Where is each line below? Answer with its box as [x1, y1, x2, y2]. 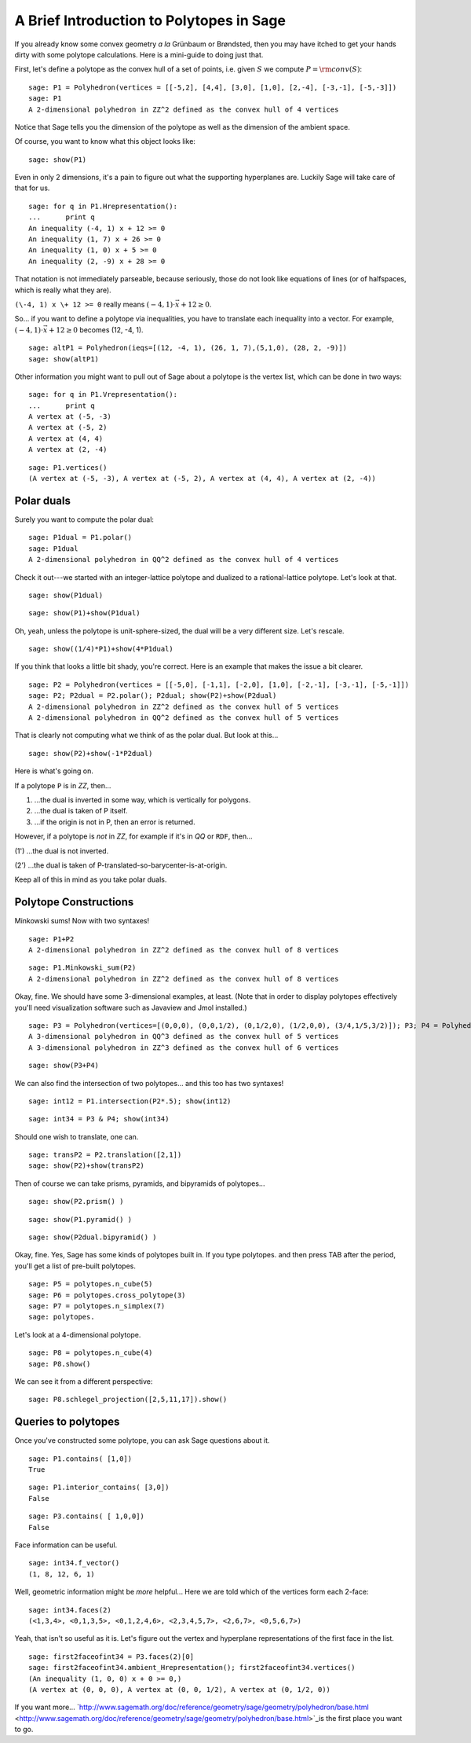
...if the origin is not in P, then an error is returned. [34, 817, 195, 827]
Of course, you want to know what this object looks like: [14, 137, 196, 146]
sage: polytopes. [28, 1312, 95, 1322]
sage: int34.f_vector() [28, 1558, 120, 1568]
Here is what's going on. [14, 766, 93, 776]
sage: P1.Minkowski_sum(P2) [28, 963, 137, 972]
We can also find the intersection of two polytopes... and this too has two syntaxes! [14, 1078, 284, 1088]
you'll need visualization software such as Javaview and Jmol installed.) [14, 1003, 247, 1012]
